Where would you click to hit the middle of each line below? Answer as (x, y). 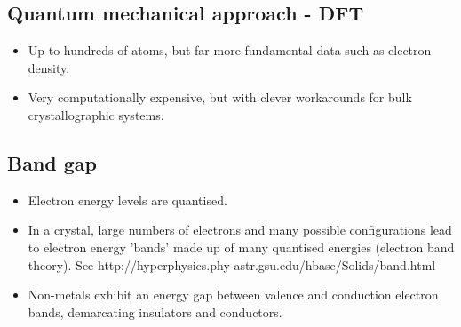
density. (49, 67)
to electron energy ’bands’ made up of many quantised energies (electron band (241, 247)
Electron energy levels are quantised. (127, 199)
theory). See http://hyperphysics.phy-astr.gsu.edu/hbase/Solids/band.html (232, 264)
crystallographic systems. (96, 114)
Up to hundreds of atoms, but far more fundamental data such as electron (230, 50)
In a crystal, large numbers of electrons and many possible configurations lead (240, 230)
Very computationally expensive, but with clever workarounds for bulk (220, 97)
